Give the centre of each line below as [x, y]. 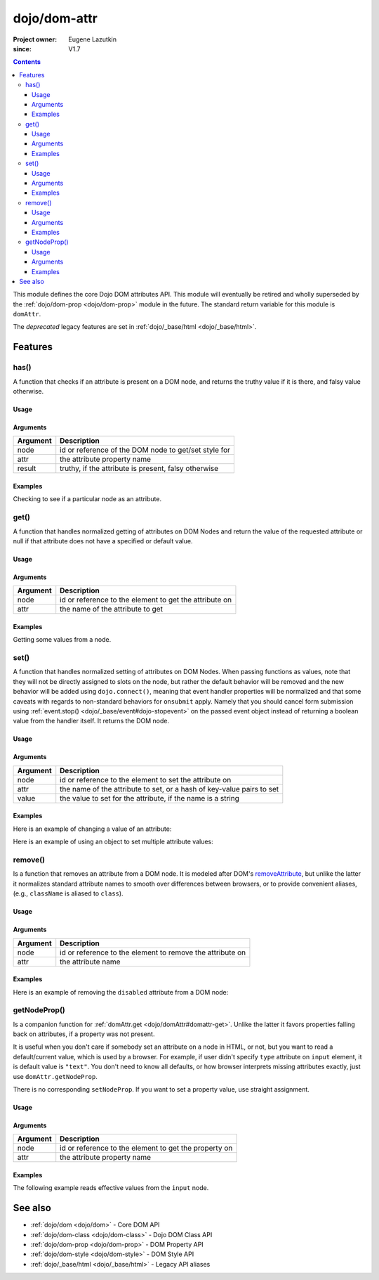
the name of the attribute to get [111, 609]
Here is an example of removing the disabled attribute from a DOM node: [121, 992]
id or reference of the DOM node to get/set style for [145, 450]
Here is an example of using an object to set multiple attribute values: [113, 842]
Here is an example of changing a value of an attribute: [92, 829]
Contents [27, 62]
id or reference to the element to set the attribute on [146, 780]
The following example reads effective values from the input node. [111, 1188]
